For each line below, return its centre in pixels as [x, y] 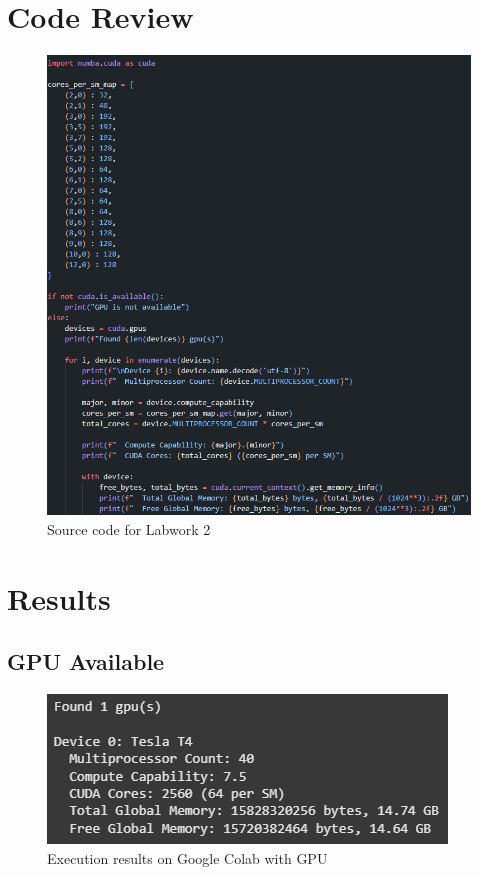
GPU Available [86, 661]
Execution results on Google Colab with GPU [187, 857]
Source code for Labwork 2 [129, 529]
